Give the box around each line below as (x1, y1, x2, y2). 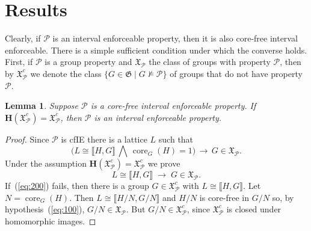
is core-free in (199, 191, 250, 203)
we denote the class (30, 67, 102, 79)
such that (158, 132, 194, 145)
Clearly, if (5, 32, 41, 45)
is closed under (226, 203, 282, 215)
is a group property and (45, 55, 132, 68)
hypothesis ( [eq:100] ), (5, 203, 85, 215)
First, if (5, 55, 33, 68)
